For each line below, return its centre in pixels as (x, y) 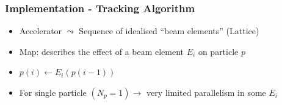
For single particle (53, 92)
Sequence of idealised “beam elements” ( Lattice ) (169, 31)
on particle (218, 51)
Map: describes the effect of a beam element (102, 51)
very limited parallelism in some (206, 92)
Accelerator (41, 31)
